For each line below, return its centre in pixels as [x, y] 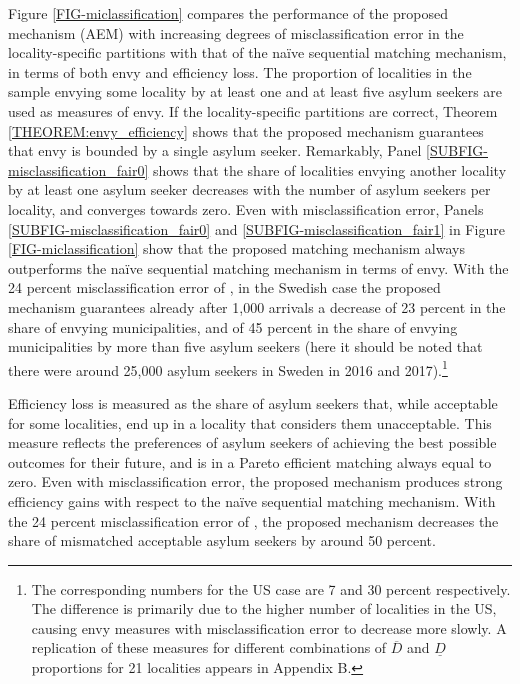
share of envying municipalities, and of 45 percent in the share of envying [233, 326]
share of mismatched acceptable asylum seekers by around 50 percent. [222, 540]
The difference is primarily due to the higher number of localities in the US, [264, 608]
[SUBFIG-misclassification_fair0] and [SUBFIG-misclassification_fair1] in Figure [256, 228]
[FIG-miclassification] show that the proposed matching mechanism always [236, 248]
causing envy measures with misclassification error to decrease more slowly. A [269, 627]
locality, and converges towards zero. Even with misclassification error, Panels [246, 208]
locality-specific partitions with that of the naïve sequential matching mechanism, [257, 52]
